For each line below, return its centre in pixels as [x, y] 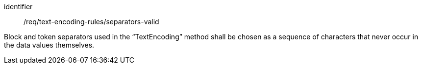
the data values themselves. [49, 45]
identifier [18, 7]
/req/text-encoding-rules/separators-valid [91, 22]
